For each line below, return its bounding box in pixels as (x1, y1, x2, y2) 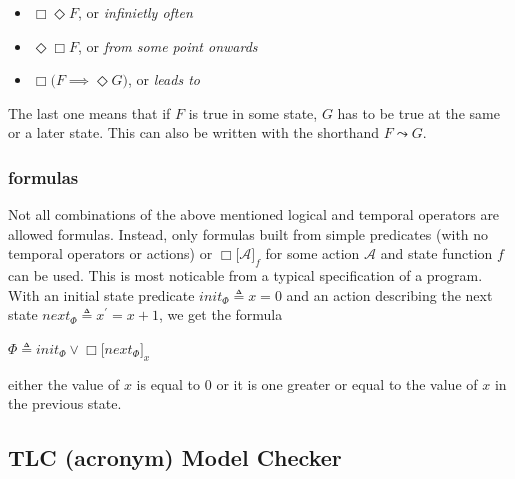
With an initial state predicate (8, 284, 195, 305)
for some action (265, 243, 360, 264)
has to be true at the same (337, 102, 500, 123)
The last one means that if (8, 102, 171, 123)
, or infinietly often (78, 2, 193, 22)
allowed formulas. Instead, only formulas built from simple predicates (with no (8, 223, 489, 244)
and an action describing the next (286, 284, 493, 305)
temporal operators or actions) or (8, 243, 213, 264)
